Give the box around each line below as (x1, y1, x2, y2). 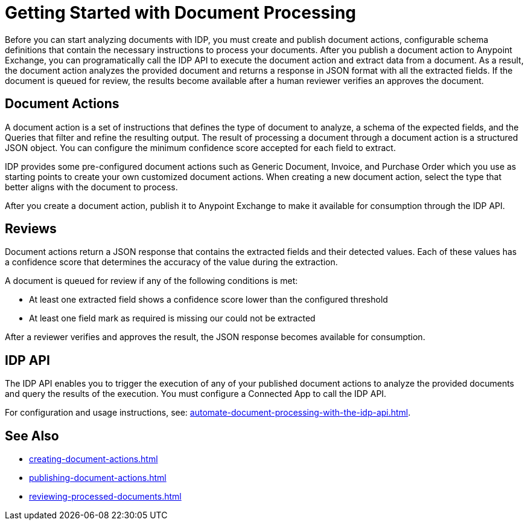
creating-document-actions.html (29, 454, 158, 465)
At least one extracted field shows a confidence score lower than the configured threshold (29, 294, 388, 305)
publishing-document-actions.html (29, 472, 167, 483)
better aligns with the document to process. (5, 181, 178, 192)
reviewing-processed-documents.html (29, 491, 182, 502)
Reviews (5, 221, 57, 237)
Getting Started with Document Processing (5, 2, 356, 23)
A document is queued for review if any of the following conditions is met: (5, 275, 298, 286)
